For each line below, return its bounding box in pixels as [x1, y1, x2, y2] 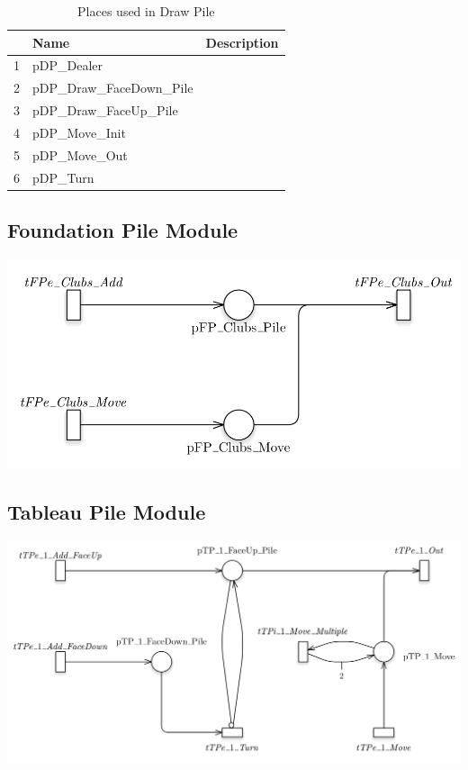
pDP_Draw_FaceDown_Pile [32, 78, 193, 97]
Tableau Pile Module [7, 498, 206, 526]
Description [205, 32, 279, 51]
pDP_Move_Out [32, 145, 128, 164]
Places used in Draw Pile [77, 2, 215, 20]
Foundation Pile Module [7, 216, 238, 244]
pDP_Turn [32, 168, 94, 186]
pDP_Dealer [32, 56, 103, 75]
